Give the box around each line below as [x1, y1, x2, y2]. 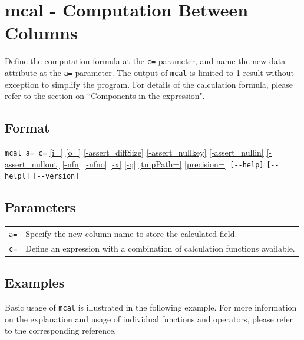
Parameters [5, 198, 76, 216]
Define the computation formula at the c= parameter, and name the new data [5, 55, 286, 67]
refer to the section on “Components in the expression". [5, 90, 205, 102]
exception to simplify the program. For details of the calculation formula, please [5, 78, 293, 90]
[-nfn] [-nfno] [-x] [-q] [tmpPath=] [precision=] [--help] [62, 157, 264, 170]
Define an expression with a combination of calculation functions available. [25, 242, 295, 254]
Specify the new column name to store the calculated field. [25, 227, 237, 239]
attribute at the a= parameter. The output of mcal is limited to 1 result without [5, 66, 294, 78]
